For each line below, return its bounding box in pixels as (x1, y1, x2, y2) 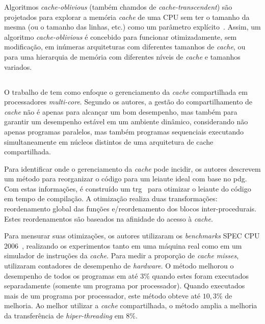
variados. (4, 61, 32, 72)
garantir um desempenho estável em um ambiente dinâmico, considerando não (4, 116, 248, 127)
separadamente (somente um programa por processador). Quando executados (4, 280, 245, 291)
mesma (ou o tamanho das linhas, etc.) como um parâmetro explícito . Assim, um (4, 21, 261, 32)
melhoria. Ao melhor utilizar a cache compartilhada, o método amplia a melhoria (4, 300, 257, 311)
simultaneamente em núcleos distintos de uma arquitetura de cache (4, 136, 214, 147)
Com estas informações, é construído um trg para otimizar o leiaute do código (4, 183, 251, 194)
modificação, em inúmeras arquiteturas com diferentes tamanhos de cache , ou (4, 41, 246, 52)
